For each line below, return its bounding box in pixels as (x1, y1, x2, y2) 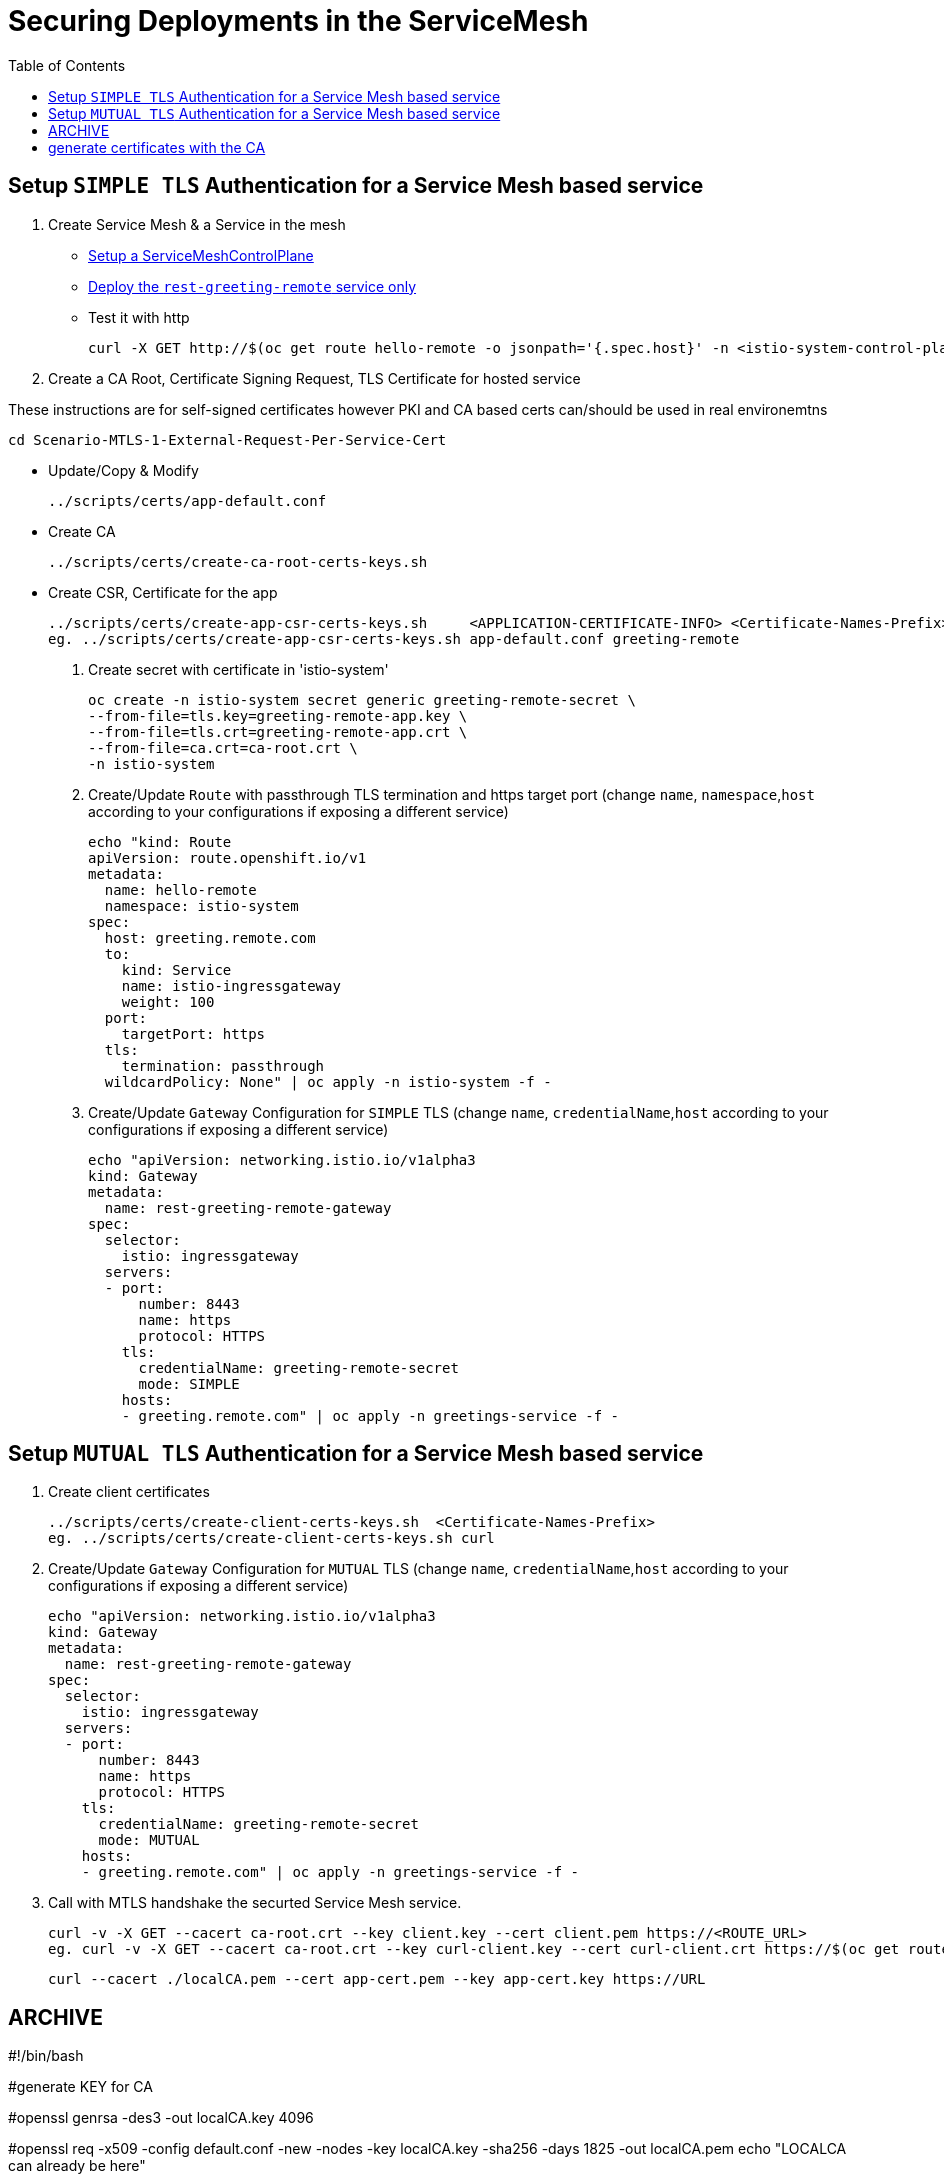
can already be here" (8, 2157, 146, 2175)
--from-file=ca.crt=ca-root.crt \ (88, 739, 358, 756)
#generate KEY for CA (8, 2078, 153, 2096)
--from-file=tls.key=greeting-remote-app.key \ (88, 707, 468, 724)
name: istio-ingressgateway (121, 977, 341, 994)
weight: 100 (121, 993, 215, 1010)
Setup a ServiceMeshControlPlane (88, 246, 314, 264)
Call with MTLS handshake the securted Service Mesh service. (48, 1894, 462, 1912)
